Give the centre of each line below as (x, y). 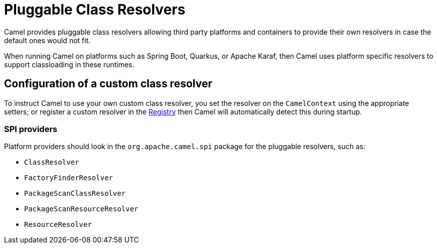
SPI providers (31, 129)
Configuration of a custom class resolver (108, 84)
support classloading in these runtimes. (69, 64)
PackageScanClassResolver (75, 194)
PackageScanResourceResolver (81, 209)
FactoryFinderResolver (69, 178)
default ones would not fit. (47, 40)
